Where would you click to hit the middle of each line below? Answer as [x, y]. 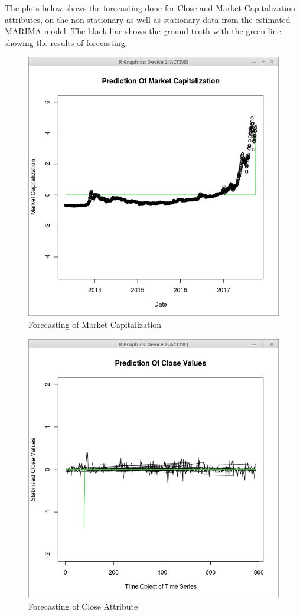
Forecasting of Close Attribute [83, 606]
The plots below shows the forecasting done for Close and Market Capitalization [150, 8]
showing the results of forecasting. [66, 42]
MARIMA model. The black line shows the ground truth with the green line [143, 31]
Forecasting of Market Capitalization [95, 325]
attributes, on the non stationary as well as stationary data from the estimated [148, 19]
